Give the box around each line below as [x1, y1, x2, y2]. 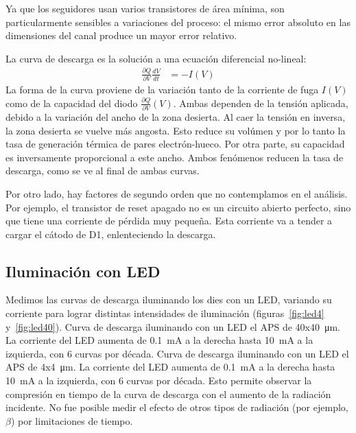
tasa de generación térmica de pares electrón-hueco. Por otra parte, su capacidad [5, 137, 345, 151]
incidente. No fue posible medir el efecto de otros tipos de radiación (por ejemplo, [5, 400, 348, 414]
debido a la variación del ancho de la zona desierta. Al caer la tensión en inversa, [5, 109, 346, 124]
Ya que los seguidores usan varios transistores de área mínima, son [5, 1, 285, 15]
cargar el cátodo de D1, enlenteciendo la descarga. [5, 226, 216, 241]
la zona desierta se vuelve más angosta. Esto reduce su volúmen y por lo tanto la [5, 123, 346, 137]
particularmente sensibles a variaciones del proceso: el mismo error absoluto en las [5, 14, 351, 29]
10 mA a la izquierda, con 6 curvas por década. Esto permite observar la [5, 373, 312, 388]
